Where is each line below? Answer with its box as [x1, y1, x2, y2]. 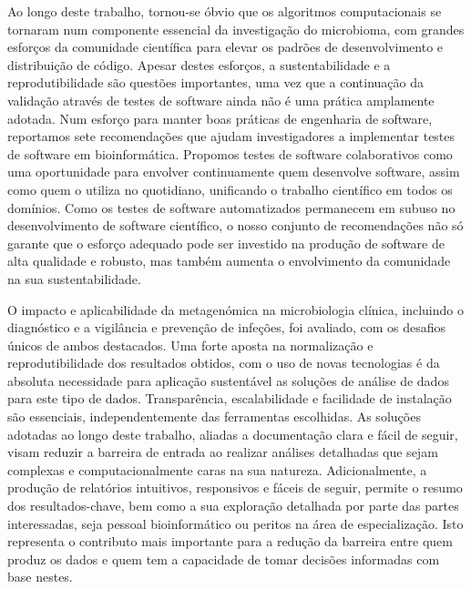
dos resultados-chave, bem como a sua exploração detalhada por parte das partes [7, 496, 459, 515]
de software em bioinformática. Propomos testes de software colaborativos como [7, 144, 453, 163]
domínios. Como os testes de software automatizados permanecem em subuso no [7, 198, 456, 217]
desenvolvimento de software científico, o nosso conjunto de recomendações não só [7, 216, 464, 235]
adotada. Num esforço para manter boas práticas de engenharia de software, [7, 108, 433, 127]
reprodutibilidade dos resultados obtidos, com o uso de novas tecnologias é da [7, 353, 440, 372]
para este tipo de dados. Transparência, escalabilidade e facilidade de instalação [7, 389, 452, 408]
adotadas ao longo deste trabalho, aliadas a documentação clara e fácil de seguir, [7, 424, 458, 443]
